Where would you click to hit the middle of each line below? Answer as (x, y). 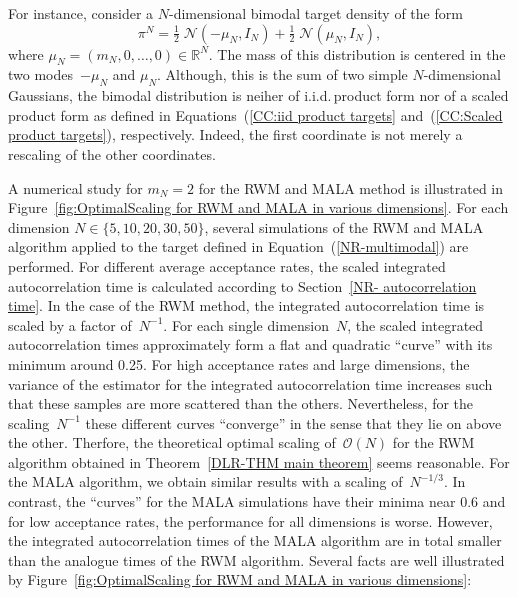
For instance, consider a (81, 13)
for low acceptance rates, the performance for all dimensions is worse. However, (250, 520)
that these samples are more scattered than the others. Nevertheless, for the (241, 403)
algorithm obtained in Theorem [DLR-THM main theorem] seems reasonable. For (259, 461)
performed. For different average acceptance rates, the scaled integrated (227, 265)
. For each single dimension (246, 324)
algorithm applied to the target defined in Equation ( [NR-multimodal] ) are (238, 246)
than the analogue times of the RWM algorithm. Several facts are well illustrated (256, 559)
